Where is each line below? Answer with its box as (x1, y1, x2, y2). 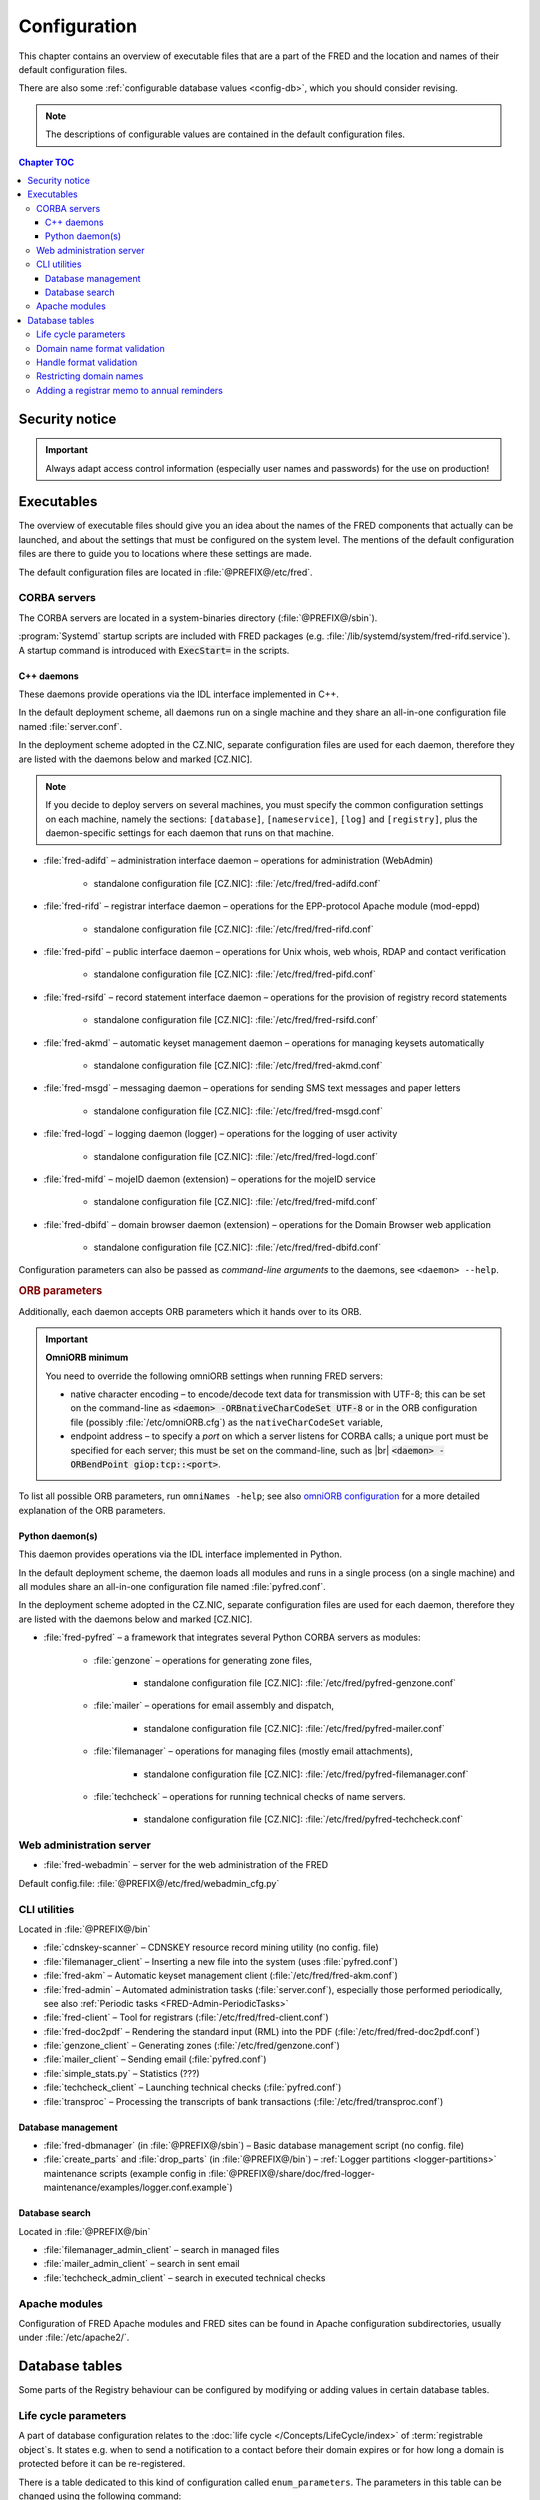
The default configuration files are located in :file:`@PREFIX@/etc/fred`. (18, 566, 314, 578)
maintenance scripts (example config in (43, 2167, 207, 2179)
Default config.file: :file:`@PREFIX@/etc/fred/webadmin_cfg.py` (18, 1877, 280, 1889)
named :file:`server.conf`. (18, 720, 123, 732)
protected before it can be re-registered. (18, 2458, 186, 2470)
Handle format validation (36, 356, 138, 368)
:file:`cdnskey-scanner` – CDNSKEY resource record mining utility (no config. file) (43, 1941, 379, 1954)
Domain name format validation (36, 342, 165, 354)
